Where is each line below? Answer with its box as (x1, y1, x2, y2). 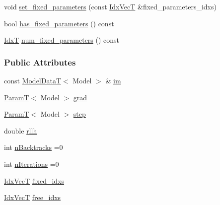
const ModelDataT (4, 75, 61, 85)
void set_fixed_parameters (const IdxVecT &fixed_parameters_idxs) (4, 1, 217, 11)
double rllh (4, 125, 37, 136)
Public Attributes (4, 56, 76, 68)
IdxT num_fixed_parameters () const (4, 35, 120, 45)
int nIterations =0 (4, 158, 59, 169)
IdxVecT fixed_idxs (4, 175, 65, 186)
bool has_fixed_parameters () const (4, 18, 114, 28)
